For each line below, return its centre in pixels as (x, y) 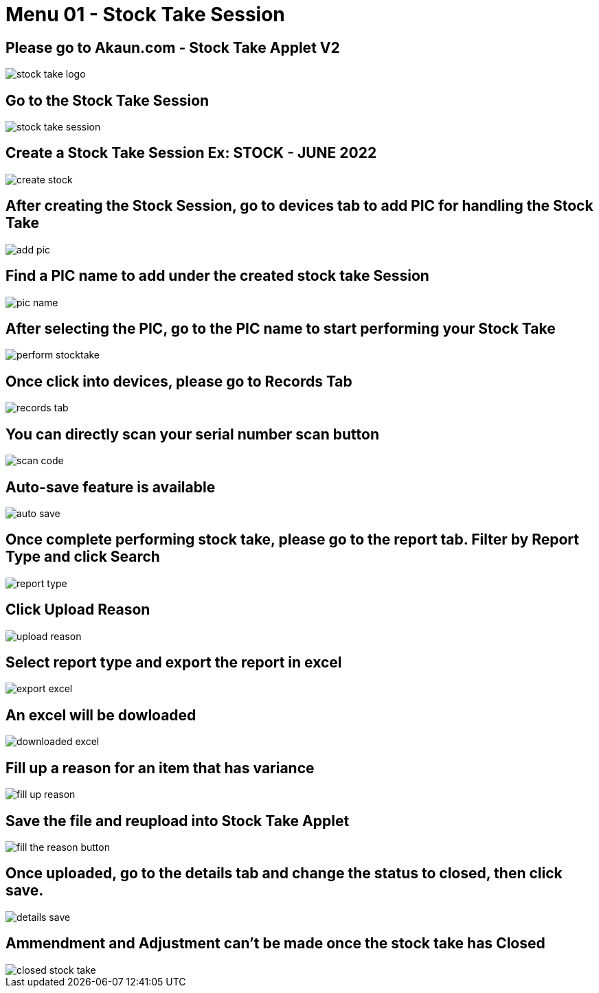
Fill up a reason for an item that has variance (160, 768)
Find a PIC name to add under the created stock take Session (217, 276)
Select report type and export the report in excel (174, 663)
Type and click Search (83, 557)
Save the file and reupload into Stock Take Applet (178, 821)
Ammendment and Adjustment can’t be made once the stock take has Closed (275, 944)
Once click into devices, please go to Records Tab (179, 381)
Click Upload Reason (78, 610)
